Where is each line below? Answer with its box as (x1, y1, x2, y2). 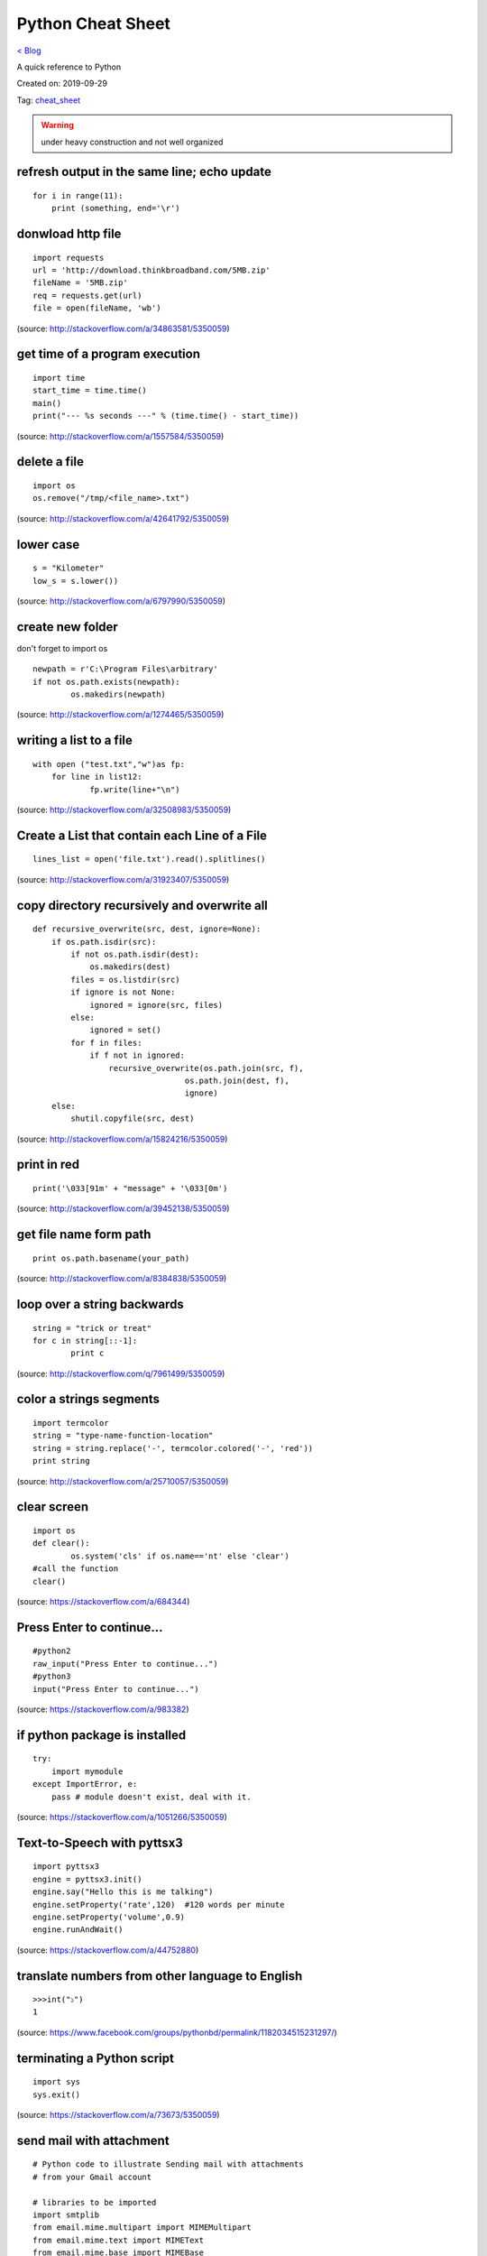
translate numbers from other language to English (16, 1968, 303, 1983)
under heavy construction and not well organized (41, 136, 224, 147)
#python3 (32, 1671, 71, 1682)
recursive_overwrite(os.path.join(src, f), (108, 1063, 304, 1073)
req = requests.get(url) (32, 290, 142, 300)
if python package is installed (16, 1727, 187, 1743)
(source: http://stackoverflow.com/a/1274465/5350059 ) (16, 709, 225, 720)
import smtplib (32, 2210, 100, 2220)
